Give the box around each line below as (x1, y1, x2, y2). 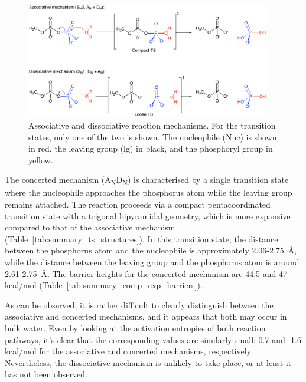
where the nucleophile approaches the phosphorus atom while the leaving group (5, 186, 292, 199)
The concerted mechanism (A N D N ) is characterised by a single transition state (5, 173, 289, 187)
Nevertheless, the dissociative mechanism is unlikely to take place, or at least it (5, 356, 292, 368)
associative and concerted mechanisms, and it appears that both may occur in (5, 310, 287, 322)
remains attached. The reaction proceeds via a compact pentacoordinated (5, 198, 271, 210)
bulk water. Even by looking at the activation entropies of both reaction (5, 322, 266, 334)
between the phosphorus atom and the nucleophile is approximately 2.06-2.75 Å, (5, 244, 297, 256)
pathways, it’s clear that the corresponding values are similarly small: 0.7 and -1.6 (5, 333, 301, 345)
